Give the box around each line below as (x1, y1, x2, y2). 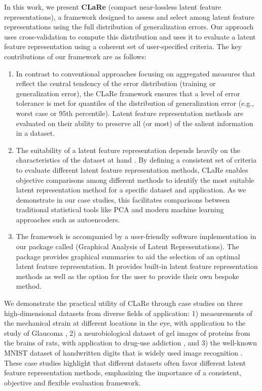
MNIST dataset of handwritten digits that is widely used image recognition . (4, 347, 243, 358)
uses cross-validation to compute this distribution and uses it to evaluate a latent (4, 31, 256, 42)
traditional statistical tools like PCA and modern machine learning (16, 204, 224, 215)
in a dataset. (16, 128, 55, 138)
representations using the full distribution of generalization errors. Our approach (4, 21, 254, 32)
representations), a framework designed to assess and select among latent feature (4, 11, 254, 22)
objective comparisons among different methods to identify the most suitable (16, 174, 254, 185)
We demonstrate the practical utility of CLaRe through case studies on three (4, 298, 243, 308)
